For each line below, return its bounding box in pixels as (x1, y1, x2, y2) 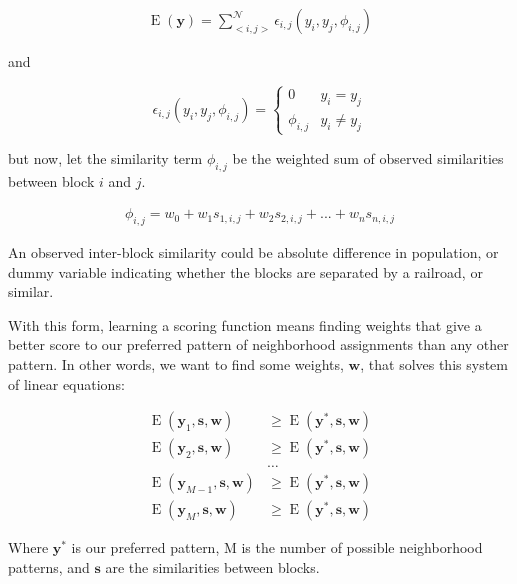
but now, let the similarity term (8, 147, 203, 168)
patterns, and (8, 556, 90, 577)
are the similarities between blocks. (105, 556, 320, 577)
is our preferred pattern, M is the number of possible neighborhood (71, 537, 483, 558)
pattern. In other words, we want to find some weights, (8, 353, 344, 374)
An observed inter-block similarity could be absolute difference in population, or (8, 242, 499, 262)
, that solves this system (360, 353, 508, 374)
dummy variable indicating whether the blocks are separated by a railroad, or (8, 261, 483, 282)
